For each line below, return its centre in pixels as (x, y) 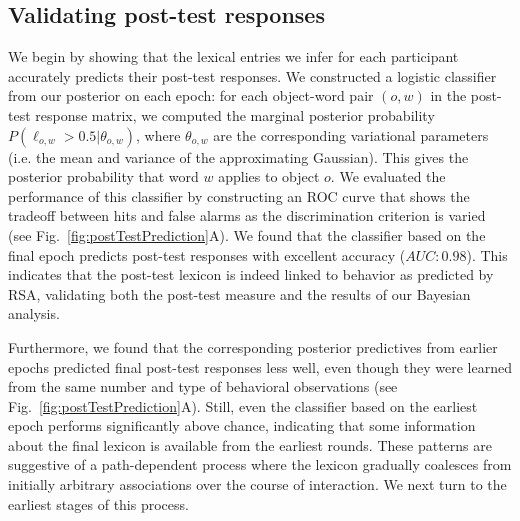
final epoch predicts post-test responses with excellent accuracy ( (207, 254)
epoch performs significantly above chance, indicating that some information (242, 425)
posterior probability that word (103, 176)
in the (448, 95)
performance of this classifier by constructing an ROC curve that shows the (239, 195)
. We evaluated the (388, 176)
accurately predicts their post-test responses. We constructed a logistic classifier (252, 75)
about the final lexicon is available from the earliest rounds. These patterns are (250, 444)
